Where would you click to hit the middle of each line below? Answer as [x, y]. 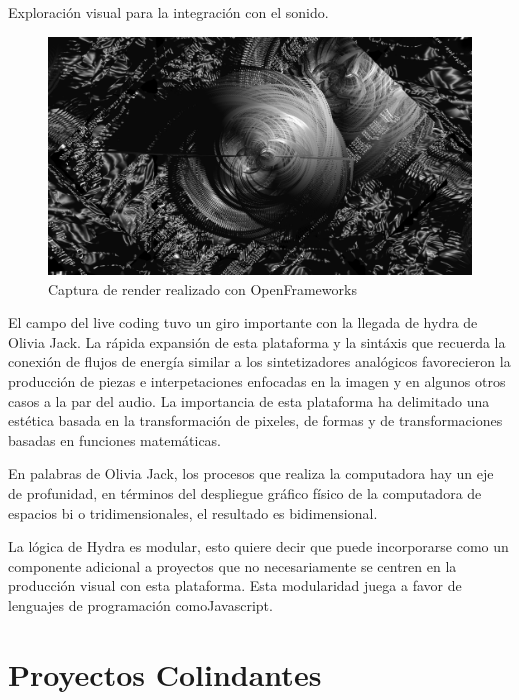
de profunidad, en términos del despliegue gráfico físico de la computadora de [245, 493]
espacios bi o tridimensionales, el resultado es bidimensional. [193, 512]
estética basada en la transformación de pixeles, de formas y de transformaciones [255, 420]
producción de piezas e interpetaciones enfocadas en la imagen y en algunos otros [257, 381]
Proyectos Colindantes [165, 673]
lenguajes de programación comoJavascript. [140, 605]
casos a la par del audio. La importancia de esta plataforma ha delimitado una [249, 400]
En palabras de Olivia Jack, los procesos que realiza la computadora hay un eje [251, 473]
